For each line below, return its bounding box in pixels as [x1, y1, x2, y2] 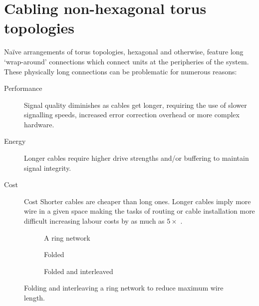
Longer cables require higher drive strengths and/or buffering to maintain [24, 153, 249, 163]
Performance [4, 83, 42, 93]
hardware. [24, 119, 54, 129]
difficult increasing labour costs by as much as [24, 216, 165, 226]
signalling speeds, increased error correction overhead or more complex [24, 109, 240, 120]
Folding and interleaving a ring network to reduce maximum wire [24, 283, 224, 293]
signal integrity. [24, 162, 71, 173]
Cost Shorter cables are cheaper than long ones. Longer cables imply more [24, 196, 251, 206]
